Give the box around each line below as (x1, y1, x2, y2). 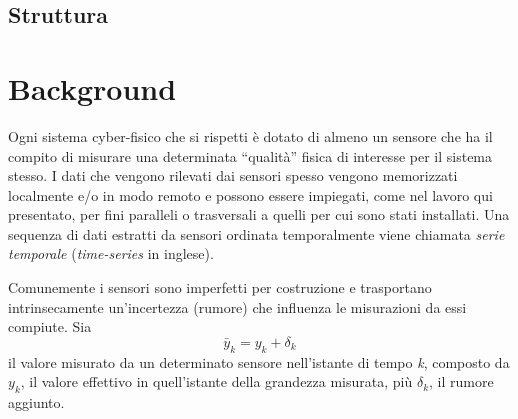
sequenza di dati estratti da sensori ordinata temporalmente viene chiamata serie (8, 223, 505, 244)
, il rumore (429, 371, 494, 392)
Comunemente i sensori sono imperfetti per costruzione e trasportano (8, 277, 432, 298)
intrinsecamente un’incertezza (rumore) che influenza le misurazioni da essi (8, 296, 467, 317)
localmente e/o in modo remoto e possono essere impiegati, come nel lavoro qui (8, 184, 493, 205)
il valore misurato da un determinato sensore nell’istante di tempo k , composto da (8, 351, 510, 372)
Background (8, 67, 177, 108)
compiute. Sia (8, 316, 92, 337)
